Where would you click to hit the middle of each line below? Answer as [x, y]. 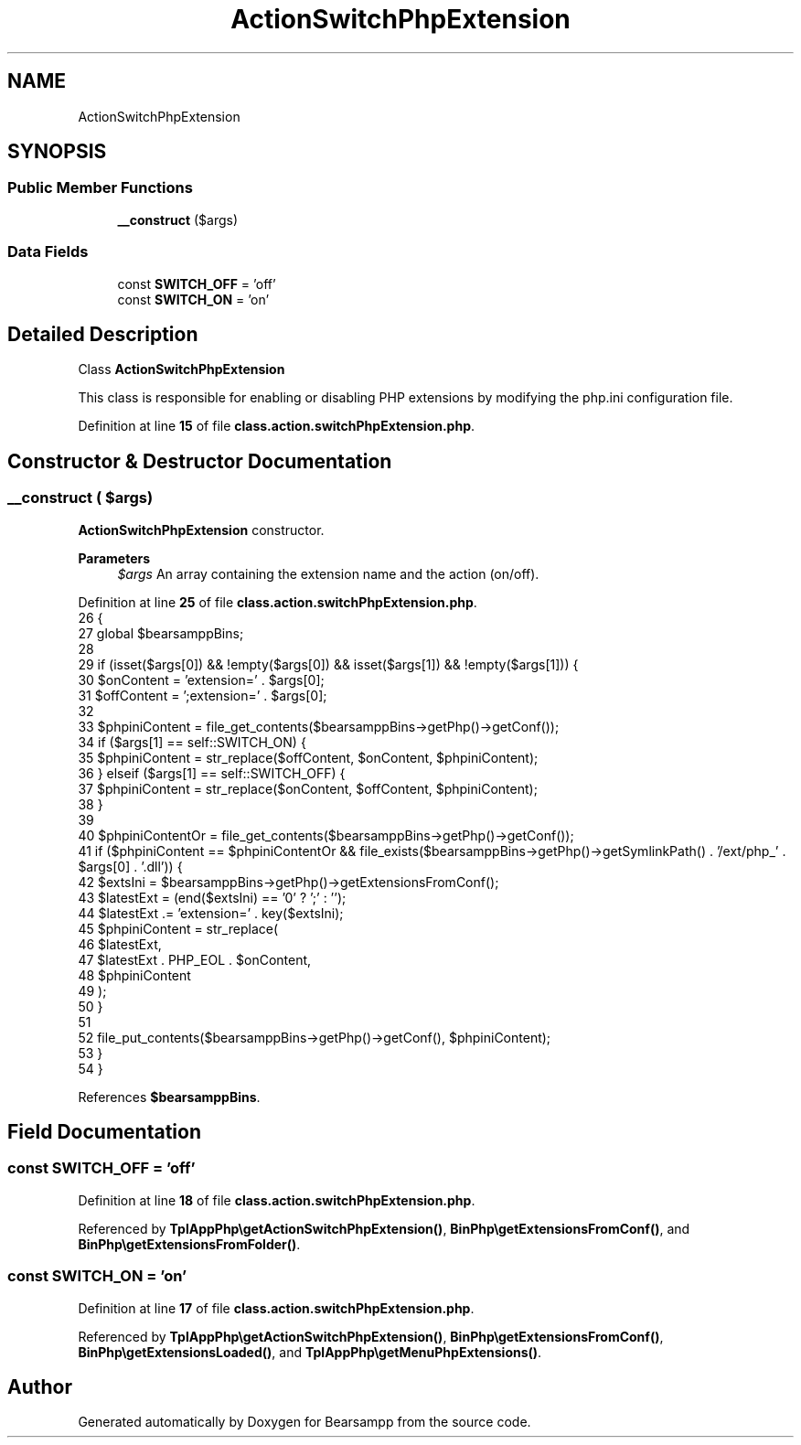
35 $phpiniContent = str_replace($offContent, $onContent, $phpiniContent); [308, 757]
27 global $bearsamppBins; [161, 633]
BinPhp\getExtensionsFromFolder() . [189, 1244]
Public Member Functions [100, 188]
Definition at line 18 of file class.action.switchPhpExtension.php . [277, 1200]
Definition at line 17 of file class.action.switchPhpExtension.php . [276, 1308]
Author [40, 1387]
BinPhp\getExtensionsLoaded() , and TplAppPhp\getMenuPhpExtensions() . [310, 1352]
